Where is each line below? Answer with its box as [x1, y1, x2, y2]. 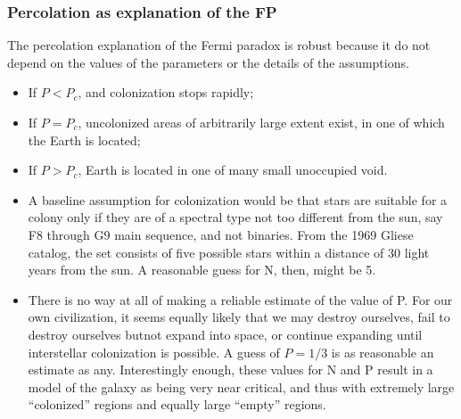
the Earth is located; [28, 130, 141, 149]
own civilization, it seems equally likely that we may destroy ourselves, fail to [28, 308, 450, 326]
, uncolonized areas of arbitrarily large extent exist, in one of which [78, 113, 445, 131]
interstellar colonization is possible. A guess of [28, 342, 280, 361]
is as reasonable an [331, 342, 434, 361]
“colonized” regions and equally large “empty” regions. [28, 395, 326, 414]
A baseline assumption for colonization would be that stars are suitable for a [28, 190, 448, 209]
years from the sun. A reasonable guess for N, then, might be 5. [28, 260, 376, 279]
